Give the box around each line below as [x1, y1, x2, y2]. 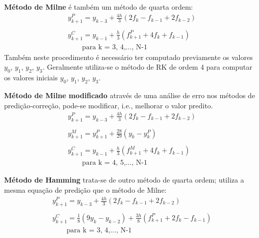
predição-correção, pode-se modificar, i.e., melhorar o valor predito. [4, 100, 213, 110]
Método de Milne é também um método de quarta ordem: [4, 2, 193, 12]
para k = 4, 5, [82, 159, 126, 167]
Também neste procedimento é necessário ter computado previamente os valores [4, 51, 253, 62]
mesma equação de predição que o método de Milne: [4, 184, 167, 195]
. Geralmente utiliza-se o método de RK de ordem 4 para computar [42, 62, 252, 72]
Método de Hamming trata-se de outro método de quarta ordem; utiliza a [4, 174, 244, 185]
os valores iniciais [4, 72, 58, 83]
